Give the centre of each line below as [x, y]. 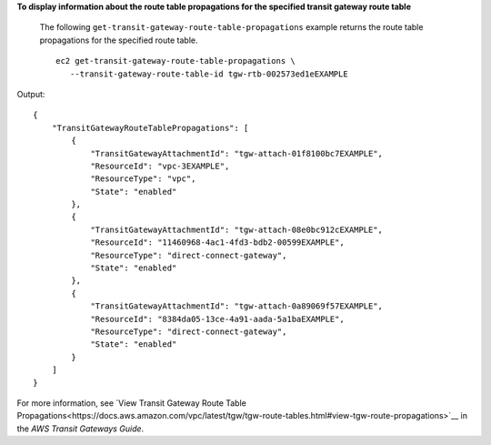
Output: [31, 94]
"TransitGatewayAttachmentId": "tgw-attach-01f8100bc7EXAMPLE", [237, 153]
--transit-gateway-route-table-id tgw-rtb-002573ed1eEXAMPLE [209, 74]
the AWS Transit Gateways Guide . [80, 429]
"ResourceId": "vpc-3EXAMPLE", [160, 166]
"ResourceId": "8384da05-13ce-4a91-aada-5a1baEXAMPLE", [217, 319]
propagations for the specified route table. [119, 40]
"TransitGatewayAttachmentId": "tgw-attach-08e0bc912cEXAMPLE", [237, 229]
